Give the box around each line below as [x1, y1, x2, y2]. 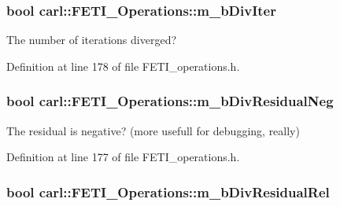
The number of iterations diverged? [6, 31, 177, 48]
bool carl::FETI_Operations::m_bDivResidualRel [6, 182, 330, 201]
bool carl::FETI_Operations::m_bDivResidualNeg [6, 91, 334, 111]
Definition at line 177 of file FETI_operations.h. [6, 149, 240, 165]
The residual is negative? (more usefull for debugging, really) [6, 122, 300, 138]
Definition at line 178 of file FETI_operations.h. [6, 57, 240, 74]
